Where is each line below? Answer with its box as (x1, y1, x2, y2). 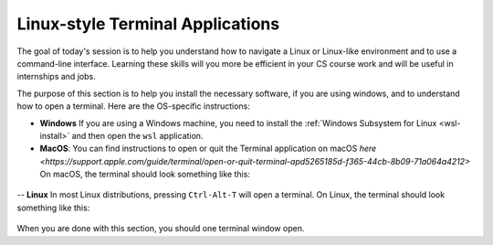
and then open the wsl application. (71, 130, 204, 141)
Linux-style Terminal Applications (16, 14, 280, 34)
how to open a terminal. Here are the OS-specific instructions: (16, 101, 251, 112)
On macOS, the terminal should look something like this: (39, 169, 251, 180)
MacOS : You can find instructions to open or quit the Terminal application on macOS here (39, 143, 377, 154)
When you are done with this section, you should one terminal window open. (16, 223, 305, 234)
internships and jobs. (16, 71, 96, 82)
